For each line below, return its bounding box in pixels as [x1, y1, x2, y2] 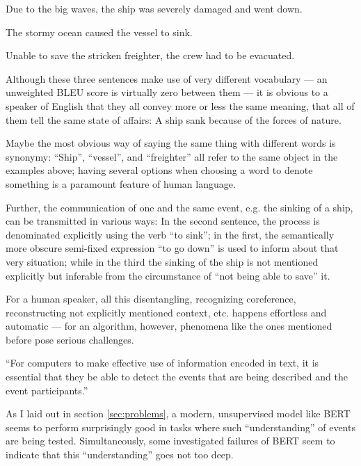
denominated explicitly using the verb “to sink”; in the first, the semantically [6, 227, 335, 241]
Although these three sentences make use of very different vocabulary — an [6, 71, 328, 86]
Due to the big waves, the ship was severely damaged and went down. [6, 1, 303, 15]
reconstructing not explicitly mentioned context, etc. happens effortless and [6, 305, 327, 319]
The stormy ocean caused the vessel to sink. [6, 24, 193, 39]
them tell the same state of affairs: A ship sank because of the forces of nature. [6, 112, 342, 127]
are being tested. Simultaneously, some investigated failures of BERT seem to [6, 433, 335, 448]
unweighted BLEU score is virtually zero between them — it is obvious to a [6, 85, 328, 99]
